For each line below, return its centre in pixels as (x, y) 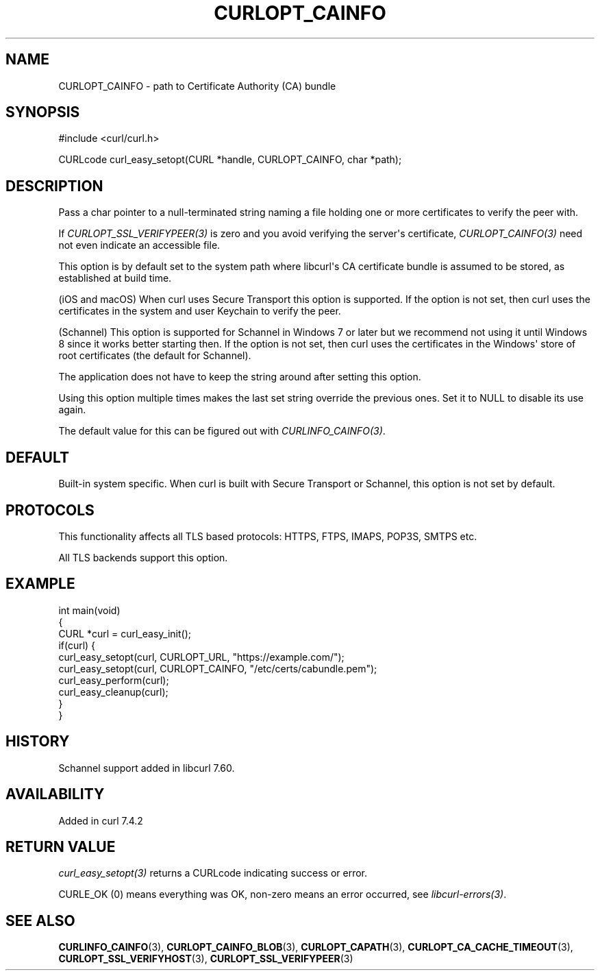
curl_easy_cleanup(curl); (113, 692)
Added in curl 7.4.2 (101, 820)
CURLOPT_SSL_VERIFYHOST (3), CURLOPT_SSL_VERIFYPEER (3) (206, 959)
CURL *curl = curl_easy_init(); (125, 633)
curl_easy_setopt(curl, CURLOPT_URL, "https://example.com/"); (201, 657)
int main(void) (89, 610)
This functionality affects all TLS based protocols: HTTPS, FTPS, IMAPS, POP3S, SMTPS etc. (268, 536)
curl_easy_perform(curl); (114, 680)
